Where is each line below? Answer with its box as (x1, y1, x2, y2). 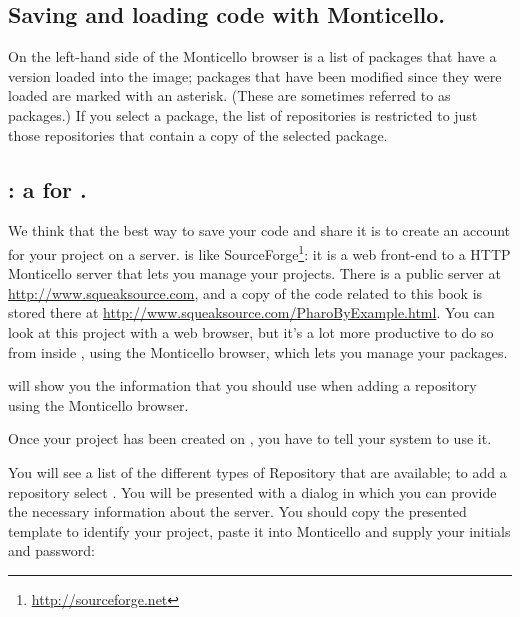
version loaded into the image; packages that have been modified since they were (8, 65, 502, 86)
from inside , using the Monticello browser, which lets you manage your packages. (8, 341, 508, 362)
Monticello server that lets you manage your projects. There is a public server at (8, 263, 501, 284)
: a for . (8, 173, 87, 204)
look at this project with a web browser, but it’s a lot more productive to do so (8, 322, 494, 342)
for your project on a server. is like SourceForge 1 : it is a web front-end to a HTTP (8, 240, 511, 264)
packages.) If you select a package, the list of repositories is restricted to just (8, 104, 478, 125)
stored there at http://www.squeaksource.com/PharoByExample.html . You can (8, 302, 495, 323)
